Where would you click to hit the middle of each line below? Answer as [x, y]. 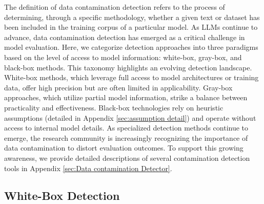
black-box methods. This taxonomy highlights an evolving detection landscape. [128, 67]
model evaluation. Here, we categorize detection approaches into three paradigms [131, 47]
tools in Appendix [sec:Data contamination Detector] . [88, 168]
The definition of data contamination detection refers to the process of [115, 7]
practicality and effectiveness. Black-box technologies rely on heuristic [114, 107]
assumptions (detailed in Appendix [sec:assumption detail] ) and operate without [130, 117]
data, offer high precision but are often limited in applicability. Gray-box [118, 87]
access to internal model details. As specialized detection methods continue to [126, 128]
